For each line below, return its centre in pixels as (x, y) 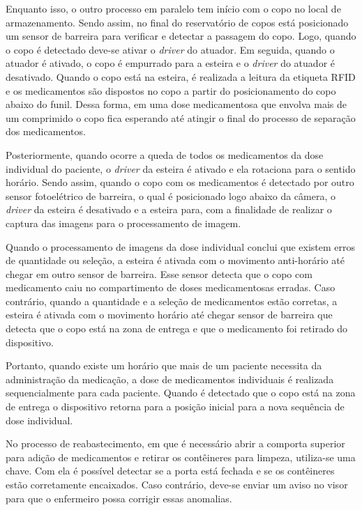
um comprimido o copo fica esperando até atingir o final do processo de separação (181, 117)
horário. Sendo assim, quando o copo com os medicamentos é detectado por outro (180, 182)
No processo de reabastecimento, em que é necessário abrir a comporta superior (175, 443)
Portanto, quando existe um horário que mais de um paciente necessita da (164, 365)
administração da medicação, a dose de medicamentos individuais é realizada (170, 379)
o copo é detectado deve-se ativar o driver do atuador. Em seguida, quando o (170, 49)
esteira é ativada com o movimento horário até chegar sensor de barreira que (169, 315)
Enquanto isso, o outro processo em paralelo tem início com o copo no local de (173, 8)
